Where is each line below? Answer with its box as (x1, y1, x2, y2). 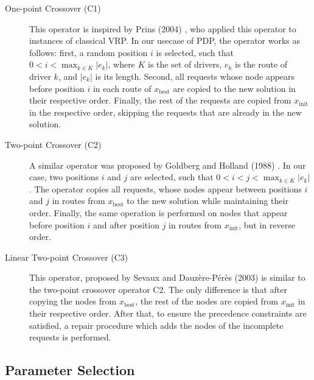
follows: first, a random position (29, 46, 148, 58)
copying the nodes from (29, 295, 117, 308)
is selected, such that (156, 46, 234, 58)
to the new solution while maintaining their (127, 194, 288, 207)
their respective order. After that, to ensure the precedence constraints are (29, 307, 307, 320)
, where (108, 58, 135, 71)
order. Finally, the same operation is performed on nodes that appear (29, 206, 288, 219)
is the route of (235, 58, 288, 71)
